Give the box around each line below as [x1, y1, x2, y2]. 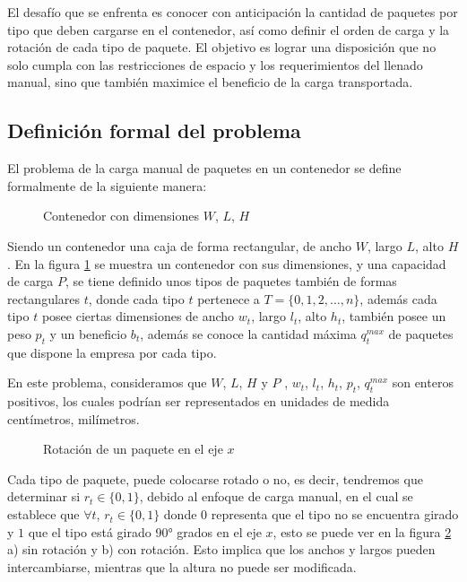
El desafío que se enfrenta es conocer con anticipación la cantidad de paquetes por [7, 3, 458, 21]
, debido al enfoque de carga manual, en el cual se [139, 487, 413, 506]
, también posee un [342, 307, 446, 326]
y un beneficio [49, 324, 127, 343]
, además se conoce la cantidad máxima [140, 324, 357, 343]
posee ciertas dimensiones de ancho [41, 307, 235, 326]
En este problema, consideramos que [7, 373, 207, 392]
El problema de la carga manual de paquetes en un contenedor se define [7, 159, 402, 178]
